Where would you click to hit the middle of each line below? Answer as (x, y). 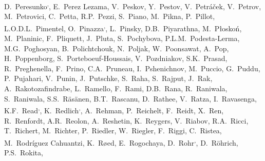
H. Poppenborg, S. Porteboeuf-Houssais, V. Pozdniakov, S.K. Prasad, (116, 58)
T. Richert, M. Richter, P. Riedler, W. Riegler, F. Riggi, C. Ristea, (113, 130)
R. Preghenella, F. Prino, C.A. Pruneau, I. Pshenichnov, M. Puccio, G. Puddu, (132, 68)
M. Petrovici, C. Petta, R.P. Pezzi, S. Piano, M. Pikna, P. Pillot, (110, 16)
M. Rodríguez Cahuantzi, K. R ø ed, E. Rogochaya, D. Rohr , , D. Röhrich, (121, 142)
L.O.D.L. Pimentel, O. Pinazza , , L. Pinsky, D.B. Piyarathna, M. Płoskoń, (123, 27)
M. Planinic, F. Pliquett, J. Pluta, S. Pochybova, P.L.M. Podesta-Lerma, (122, 38)
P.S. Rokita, (24, 152)
